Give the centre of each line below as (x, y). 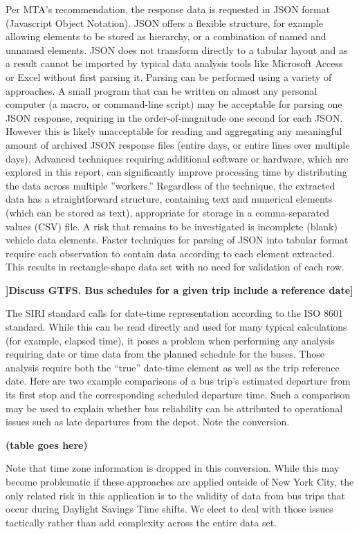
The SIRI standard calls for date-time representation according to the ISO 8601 (174, 313)
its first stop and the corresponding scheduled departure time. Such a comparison (178, 395)
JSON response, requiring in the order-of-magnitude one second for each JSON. (174, 117)
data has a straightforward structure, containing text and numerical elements (169, 199)
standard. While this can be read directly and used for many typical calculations (176, 327)
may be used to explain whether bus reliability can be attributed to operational (174, 408)
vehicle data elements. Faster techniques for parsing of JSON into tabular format (177, 240)
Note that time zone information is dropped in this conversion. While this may (173, 468)
